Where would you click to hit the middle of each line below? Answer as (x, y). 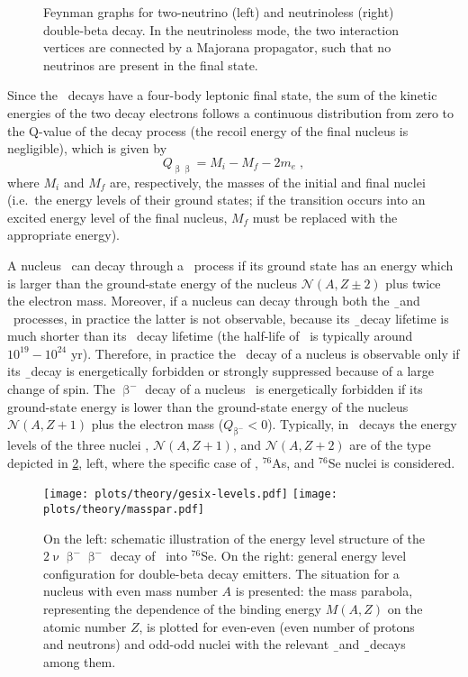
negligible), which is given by (87, 148)
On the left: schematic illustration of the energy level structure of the (234, 538)
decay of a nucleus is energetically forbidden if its (284, 389)
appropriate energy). (63, 235)
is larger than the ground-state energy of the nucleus (152, 283)
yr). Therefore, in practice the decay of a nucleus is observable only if (265, 353)
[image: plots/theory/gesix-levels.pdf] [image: (190, 494)
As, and (293, 462)
